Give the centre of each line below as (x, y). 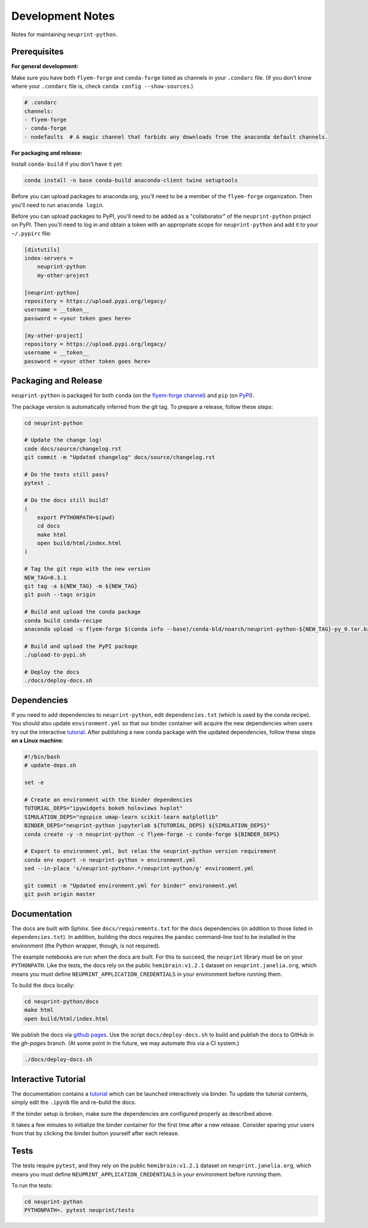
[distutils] (42, 249)
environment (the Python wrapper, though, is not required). (86, 946)
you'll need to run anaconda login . (58, 205)
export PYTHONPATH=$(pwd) (76, 517)
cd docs (49, 526)
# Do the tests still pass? (66, 474)
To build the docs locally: (43, 986)
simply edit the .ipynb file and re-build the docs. (74, 1102)
